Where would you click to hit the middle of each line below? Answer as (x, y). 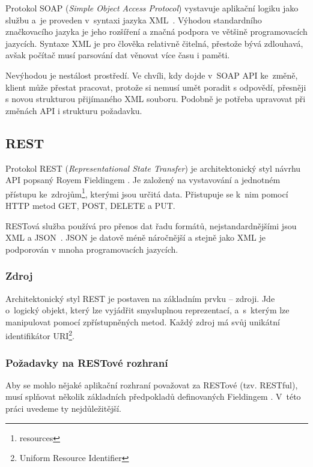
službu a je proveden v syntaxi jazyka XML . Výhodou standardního (134, 20)
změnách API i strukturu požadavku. (74, 110)
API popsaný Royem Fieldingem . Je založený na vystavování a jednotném (143, 180)
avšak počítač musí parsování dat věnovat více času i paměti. (118, 55)
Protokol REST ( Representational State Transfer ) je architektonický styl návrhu (153, 168)
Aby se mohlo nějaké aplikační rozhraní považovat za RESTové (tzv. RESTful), (152, 384)
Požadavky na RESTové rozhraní (87, 362)
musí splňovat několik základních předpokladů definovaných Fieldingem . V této (153, 396)
